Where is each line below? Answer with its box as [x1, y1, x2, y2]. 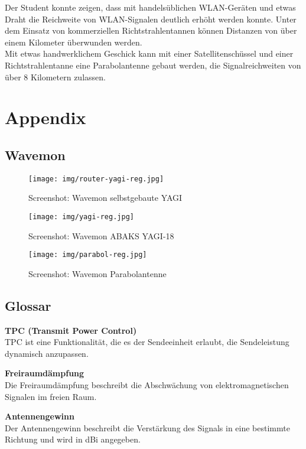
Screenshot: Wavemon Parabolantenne [28, 267, 167, 279]
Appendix [5, 105, 86, 129]
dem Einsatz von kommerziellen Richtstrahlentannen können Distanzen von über [5, 24, 297, 37]
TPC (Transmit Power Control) [5, 324, 137, 336]
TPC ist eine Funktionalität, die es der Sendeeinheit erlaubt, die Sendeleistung [5, 336, 289, 348]
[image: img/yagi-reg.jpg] [28, 212, 134, 221]
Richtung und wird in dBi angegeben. [5, 433, 141, 445]
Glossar [5, 296, 51, 314]
